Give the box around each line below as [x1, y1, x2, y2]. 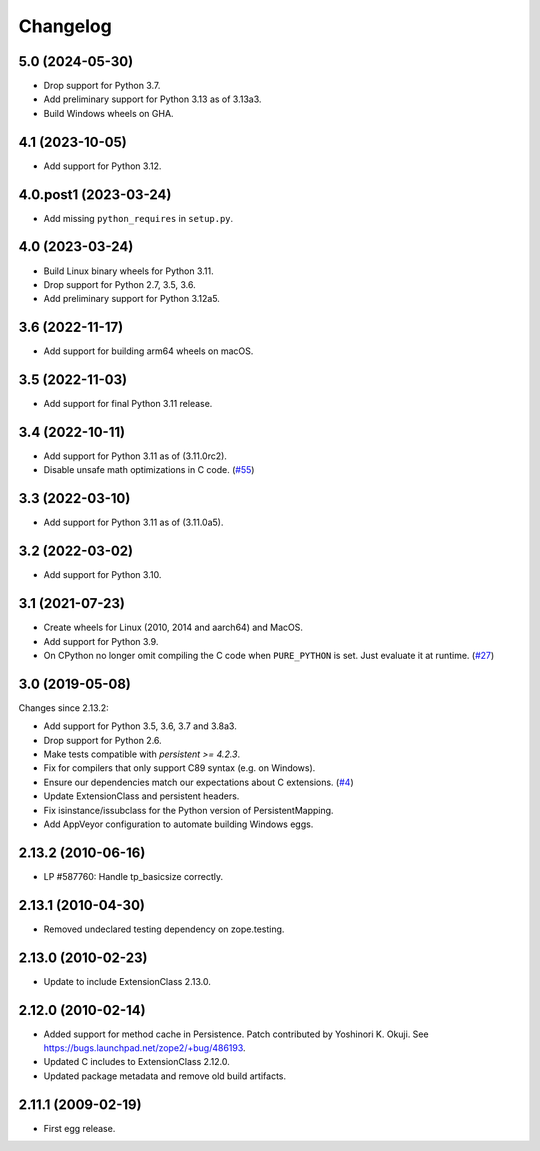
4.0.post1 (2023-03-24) [18, 186, 172, 203]
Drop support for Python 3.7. [43, 80, 161, 92]
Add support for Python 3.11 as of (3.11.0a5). [43, 516, 224, 529]
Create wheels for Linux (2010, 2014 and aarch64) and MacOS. [43, 621, 304, 634]
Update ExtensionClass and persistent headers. [43, 790, 240, 802]
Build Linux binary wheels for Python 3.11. [43, 265, 214, 277]
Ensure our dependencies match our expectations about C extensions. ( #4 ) [43, 776, 354, 788]
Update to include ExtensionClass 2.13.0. [43, 975, 212, 987]
